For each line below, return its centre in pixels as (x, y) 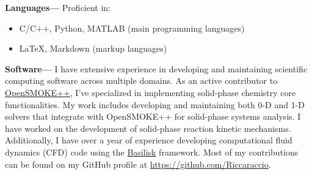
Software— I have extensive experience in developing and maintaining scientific (156, 68)
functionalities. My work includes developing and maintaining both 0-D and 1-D (155, 104)
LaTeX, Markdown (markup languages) (93, 48)
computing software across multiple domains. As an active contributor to (141, 81)
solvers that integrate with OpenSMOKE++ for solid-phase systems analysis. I (153, 116)
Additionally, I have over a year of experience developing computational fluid (149, 140)
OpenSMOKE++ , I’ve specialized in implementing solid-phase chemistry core (151, 92)
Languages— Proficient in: (58, 7)
